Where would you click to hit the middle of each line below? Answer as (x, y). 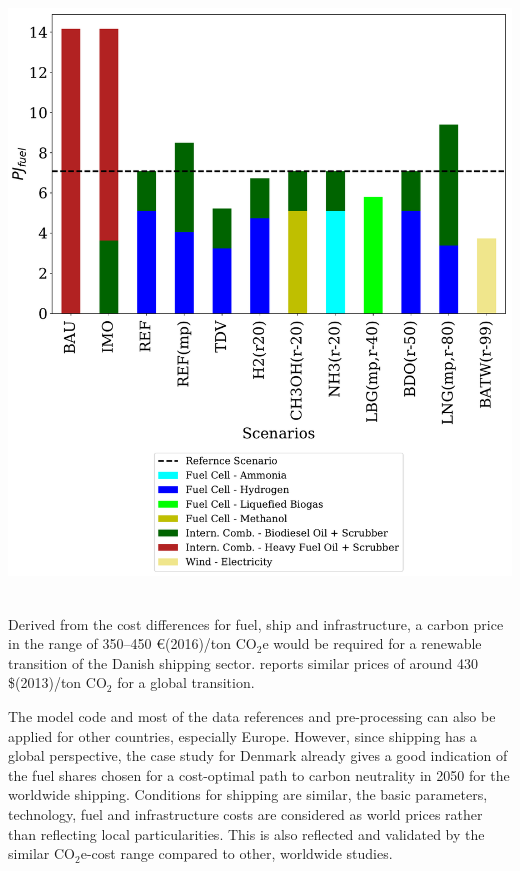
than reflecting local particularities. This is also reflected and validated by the (246, 833)
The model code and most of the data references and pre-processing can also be (252, 716)
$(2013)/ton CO (57, 682)
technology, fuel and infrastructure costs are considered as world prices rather (245, 813)
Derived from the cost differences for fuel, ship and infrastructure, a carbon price (256, 623)
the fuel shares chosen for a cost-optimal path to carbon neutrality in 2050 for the (259, 774)
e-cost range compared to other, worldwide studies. (236, 853)
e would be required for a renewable (372, 643)
